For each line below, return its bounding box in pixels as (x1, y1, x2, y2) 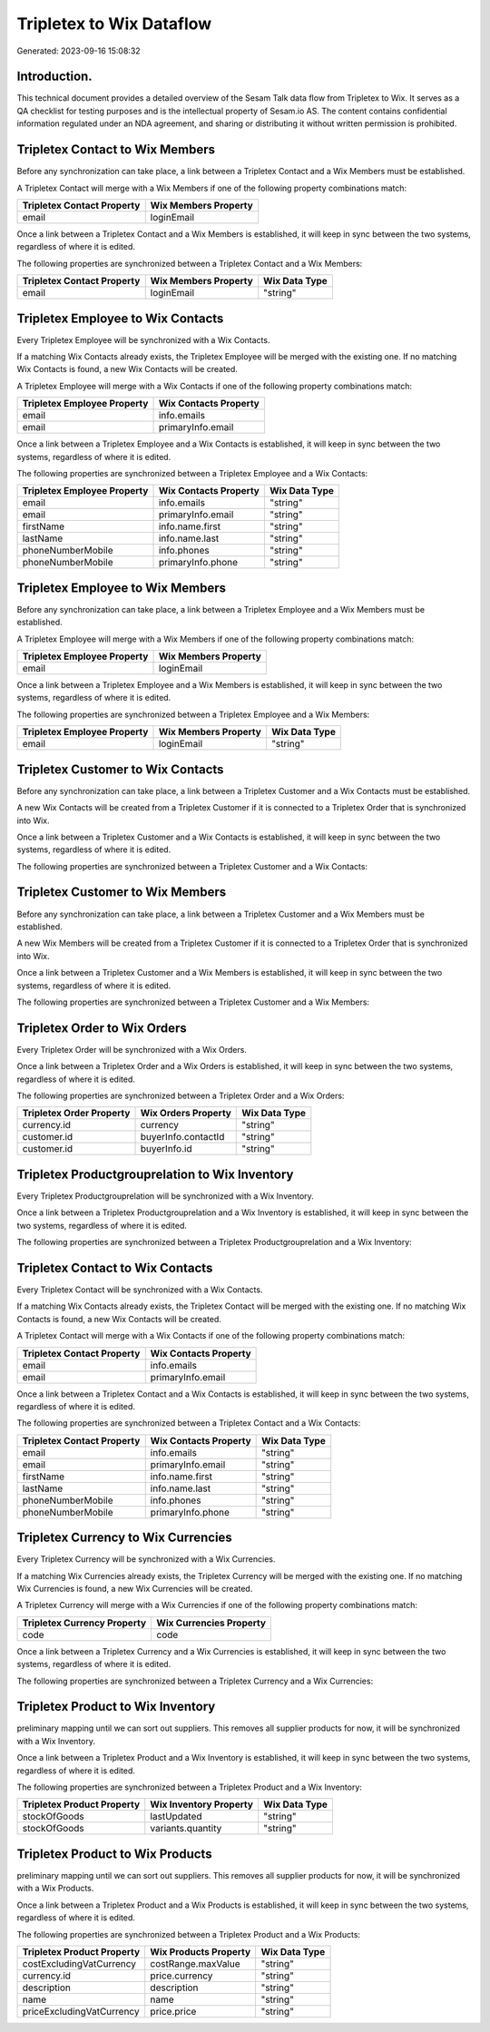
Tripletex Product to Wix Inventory (16, 1699, 216, 1714)
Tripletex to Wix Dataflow (16, 14, 212, 34)
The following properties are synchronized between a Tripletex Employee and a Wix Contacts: (16, 467, 368, 478)
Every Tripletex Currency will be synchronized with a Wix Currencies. (16, 1554, 276, 1565)
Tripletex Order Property (22, 1107, 131, 1120)
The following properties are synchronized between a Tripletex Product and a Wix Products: (16, 1929, 361, 1939)
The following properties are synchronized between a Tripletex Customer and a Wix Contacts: (16, 860, 367, 871)
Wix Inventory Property (150, 1798, 254, 1811)
